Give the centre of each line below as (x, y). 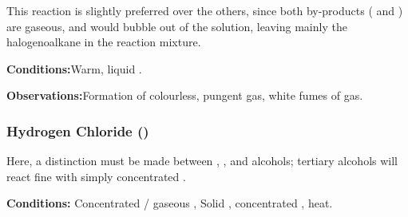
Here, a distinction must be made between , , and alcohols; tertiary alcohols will (202, 161)
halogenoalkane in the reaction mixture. (104, 42)
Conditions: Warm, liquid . (74, 68)
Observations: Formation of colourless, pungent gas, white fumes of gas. (185, 95)
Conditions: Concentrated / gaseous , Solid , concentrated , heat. (170, 203)
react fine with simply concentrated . (96, 176)
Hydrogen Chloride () (78, 130)
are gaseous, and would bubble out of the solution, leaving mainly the (177, 26)
